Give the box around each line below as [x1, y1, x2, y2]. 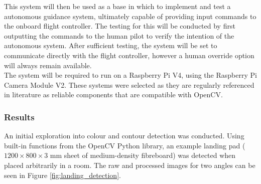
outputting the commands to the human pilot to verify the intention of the [4, 30, 234, 41]
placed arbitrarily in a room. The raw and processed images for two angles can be [4, 159, 255, 170]
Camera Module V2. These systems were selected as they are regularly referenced [4, 79, 254, 90]
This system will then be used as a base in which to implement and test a [4, 1, 231, 11]
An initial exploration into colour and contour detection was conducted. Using [4, 130, 244, 141]
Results [4, 110, 35, 123]
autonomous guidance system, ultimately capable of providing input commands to [4, 11, 256, 21]
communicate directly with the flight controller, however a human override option [4, 50, 254, 60]
